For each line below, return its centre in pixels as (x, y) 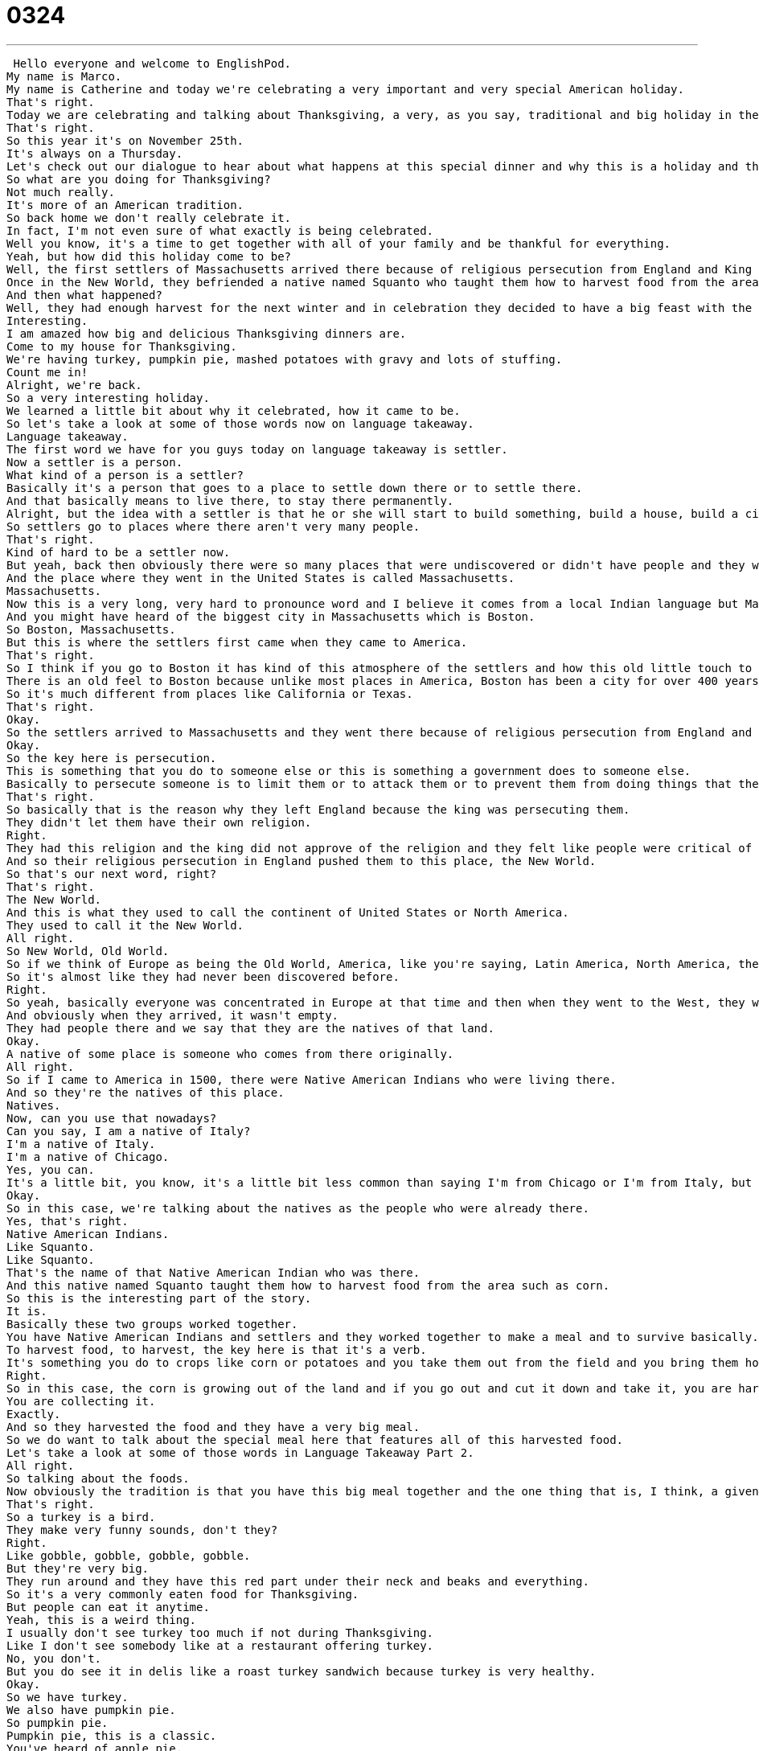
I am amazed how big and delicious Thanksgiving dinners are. (207, 333)
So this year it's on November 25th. (125, 140)
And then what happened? (84, 295)
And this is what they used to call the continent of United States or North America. (288, 912)
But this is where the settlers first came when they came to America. (237, 642)
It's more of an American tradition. (125, 205)
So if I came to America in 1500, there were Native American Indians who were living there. (312, 1079)
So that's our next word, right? (112, 873)
